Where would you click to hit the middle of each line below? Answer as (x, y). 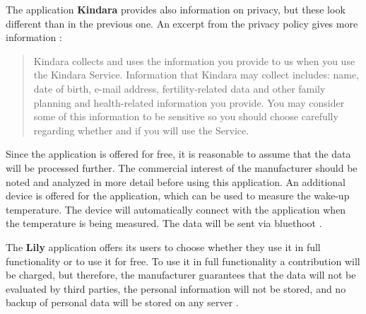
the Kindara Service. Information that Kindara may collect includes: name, (196, 75)
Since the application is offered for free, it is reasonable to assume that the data (178, 154)
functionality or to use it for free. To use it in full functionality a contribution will (183, 261)
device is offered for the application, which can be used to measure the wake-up (178, 196)
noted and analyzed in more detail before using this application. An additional (176, 181)
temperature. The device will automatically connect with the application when (176, 209)
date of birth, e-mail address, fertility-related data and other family (179, 88)
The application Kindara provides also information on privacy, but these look (176, 9)
